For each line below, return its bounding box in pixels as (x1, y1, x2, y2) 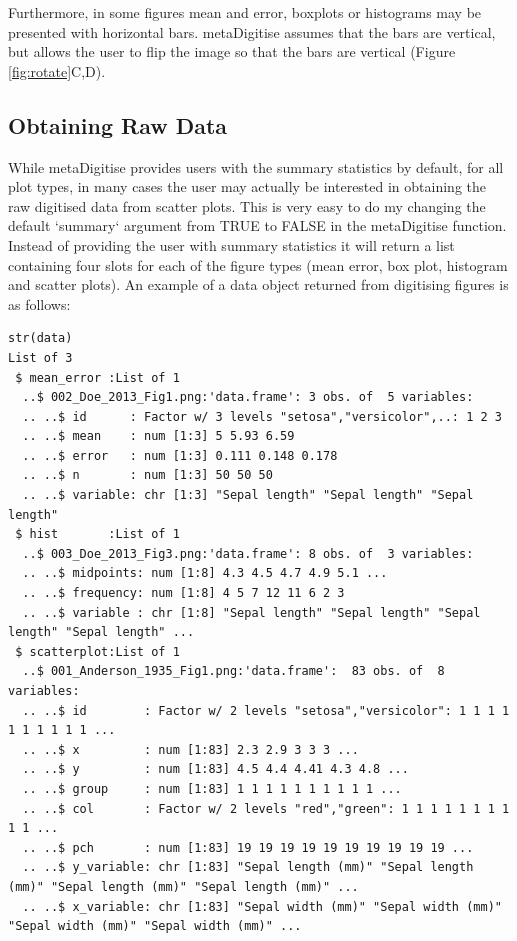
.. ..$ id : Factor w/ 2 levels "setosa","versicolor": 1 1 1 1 (22, 703, 510, 718)
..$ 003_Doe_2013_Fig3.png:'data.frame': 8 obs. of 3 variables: (22, 546, 474, 561)
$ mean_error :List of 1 (15, 370, 180, 385)
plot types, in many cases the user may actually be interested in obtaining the (8, 176, 487, 197)
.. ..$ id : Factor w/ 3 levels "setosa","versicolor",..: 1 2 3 (22, 409, 502, 424)
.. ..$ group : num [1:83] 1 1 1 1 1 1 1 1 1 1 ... (22, 781, 402, 796)
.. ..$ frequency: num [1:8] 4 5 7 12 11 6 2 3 (22, 586, 345, 601)
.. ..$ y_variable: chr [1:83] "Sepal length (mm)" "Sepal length (22, 860, 474, 875)
